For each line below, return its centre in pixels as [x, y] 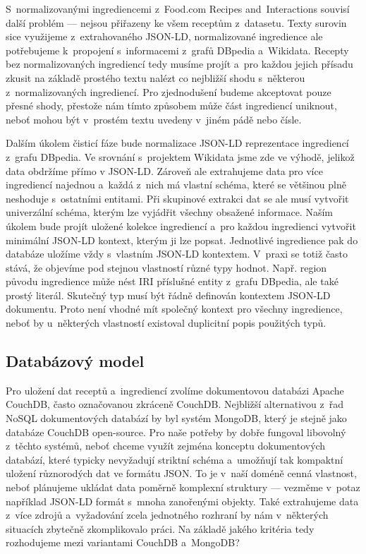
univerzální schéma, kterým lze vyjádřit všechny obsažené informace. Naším [169, 212]
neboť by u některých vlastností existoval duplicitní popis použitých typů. [166, 323]
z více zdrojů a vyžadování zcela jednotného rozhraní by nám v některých [167, 515]
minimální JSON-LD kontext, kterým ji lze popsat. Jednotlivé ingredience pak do [182, 240]
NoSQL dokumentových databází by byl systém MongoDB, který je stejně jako [176, 418]
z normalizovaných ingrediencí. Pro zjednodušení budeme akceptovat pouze [169, 91]
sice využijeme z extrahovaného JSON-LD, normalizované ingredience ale [164, 36]
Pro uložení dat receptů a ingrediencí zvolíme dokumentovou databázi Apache [175, 390]
